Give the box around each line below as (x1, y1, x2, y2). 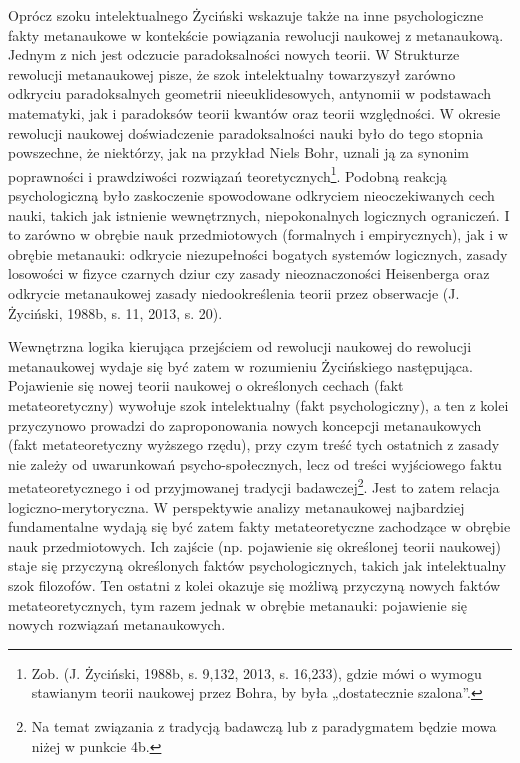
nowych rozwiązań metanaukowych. (8, 614, 226, 635)
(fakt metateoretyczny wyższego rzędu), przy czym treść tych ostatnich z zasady (8, 434, 500, 455)
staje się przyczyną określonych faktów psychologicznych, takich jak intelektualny (8, 555, 507, 576)
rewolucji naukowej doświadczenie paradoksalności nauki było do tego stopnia (8, 122, 484, 143)
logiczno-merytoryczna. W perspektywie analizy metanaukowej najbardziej (8, 496, 465, 517)
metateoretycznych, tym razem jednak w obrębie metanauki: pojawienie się (8, 594, 468, 615)
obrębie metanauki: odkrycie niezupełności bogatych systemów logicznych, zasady (8, 243, 508, 264)
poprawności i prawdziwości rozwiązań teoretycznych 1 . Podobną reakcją (8, 162, 447, 186)
